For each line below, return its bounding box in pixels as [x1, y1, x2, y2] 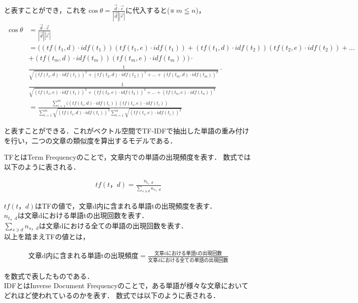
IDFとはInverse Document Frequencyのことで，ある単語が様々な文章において [4, 280, 248, 291]
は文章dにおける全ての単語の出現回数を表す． [39, 220, 188, 230]
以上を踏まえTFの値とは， [4, 231, 90, 242]
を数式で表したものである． [4, 270, 94, 281]
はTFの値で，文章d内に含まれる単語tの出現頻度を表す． [35, 200, 217, 211]
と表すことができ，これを [4, 5, 87, 15]
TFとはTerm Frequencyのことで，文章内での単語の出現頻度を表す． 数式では [4, 152, 251, 162]
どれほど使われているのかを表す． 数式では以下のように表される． [4, 290, 220, 300]
